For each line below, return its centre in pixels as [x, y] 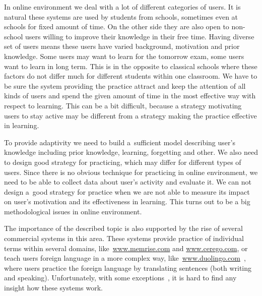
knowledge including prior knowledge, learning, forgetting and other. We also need [131, 152]
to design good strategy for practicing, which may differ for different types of [123, 162]
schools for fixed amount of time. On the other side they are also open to [117, 26]
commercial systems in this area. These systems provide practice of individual [124, 238]
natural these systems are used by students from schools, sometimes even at [121, 16]
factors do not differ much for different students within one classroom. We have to [131, 76]
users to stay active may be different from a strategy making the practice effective [130, 115]
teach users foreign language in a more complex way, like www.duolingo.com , [125, 258]
